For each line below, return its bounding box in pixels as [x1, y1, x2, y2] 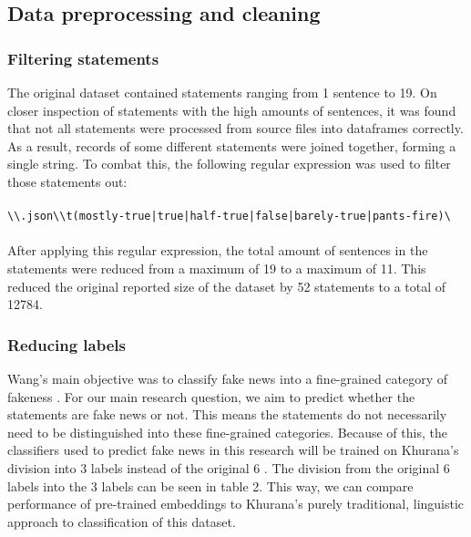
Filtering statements [7, 46, 159, 69]
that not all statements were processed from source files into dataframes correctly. [7, 119, 464, 138]
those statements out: [7, 171, 128, 191]
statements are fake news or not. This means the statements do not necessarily [7, 405, 447, 424]
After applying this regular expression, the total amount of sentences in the [7, 241, 428, 260]
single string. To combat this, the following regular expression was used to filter [7, 154, 451, 173]
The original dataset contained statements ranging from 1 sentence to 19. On [7, 83, 437, 101]
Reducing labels [7, 333, 126, 356]
